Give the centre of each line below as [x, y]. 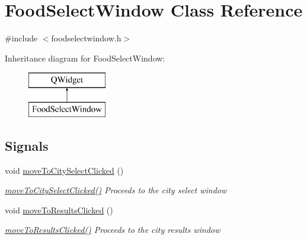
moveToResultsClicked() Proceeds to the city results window [113, 230]
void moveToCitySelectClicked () [64, 170]
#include [21, 38]
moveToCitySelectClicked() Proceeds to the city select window [116, 190]
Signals [27, 145]
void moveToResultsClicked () [59, 210]
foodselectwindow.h [86, 38]
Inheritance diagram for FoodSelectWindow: [85, 58]
